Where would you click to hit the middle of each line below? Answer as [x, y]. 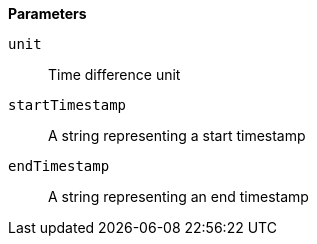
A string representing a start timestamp [177, 135]
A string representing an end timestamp [178, 196]
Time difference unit [114, 74]
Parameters [47, 13]
